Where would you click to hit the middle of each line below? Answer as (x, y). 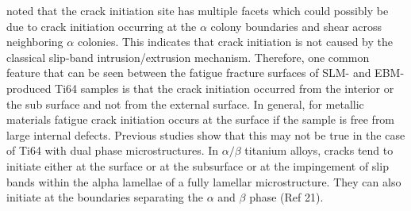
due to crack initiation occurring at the (102, 26)
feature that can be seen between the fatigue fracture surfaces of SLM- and (189, 73)
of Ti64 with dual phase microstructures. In (113, 150)
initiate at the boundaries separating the (105, 197)
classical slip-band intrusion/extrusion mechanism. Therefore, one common (188, 57)
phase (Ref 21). (286, 197)
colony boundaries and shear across (296, 26)
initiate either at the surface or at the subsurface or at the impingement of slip (198, 165)
